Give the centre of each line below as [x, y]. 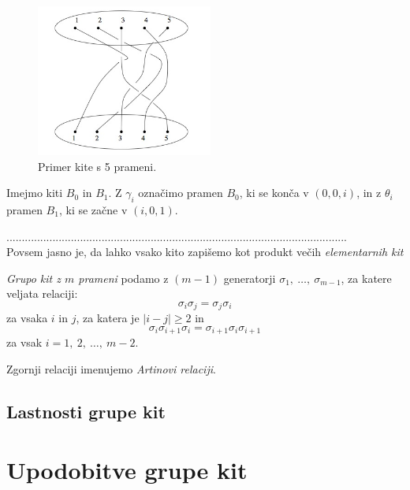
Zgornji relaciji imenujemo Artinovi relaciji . [111, 369]
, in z [369, 193]
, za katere [366, 278]
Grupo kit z [34, 278]
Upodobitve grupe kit [127, 469]
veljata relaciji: [42, 293]
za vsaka [27, 318]
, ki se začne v [93, 209]
